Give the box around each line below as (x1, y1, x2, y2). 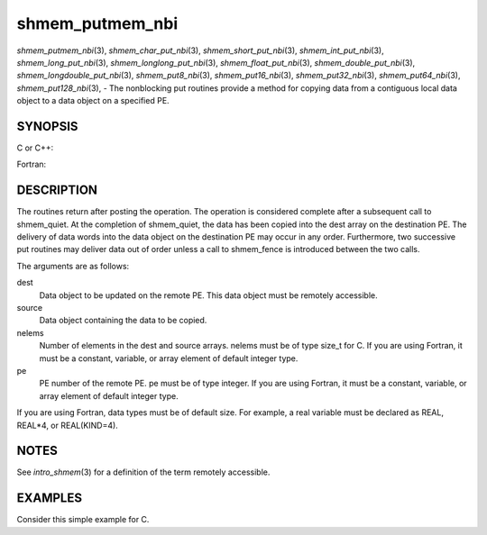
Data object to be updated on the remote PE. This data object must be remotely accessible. (39, 289, 378, 301)
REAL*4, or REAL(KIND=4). (16, 420, 119, 431)
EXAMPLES (16, 491, 83, 506)
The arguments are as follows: (16, 260, 130, 271)
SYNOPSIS (16, 118, 78, 134)
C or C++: (16, 142, 54, 153)
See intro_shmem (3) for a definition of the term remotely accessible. (16, 467, 271, 477)
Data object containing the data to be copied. (39, 315, 207, 326)
